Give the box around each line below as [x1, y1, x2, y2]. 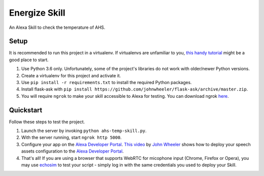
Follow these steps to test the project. [9, 119, 85, 125]
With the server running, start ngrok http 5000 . [21, 134, 122, 140]
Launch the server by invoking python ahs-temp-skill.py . [21, 128, 147, 134]
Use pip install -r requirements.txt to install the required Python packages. [21, 80, 192, 86]
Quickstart [9, 106, 43, 114]
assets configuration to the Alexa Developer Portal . [21, 148, 124, 154]
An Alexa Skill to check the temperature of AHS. [9, 24, 106, 30]
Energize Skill [9, 7, 66, 18]
